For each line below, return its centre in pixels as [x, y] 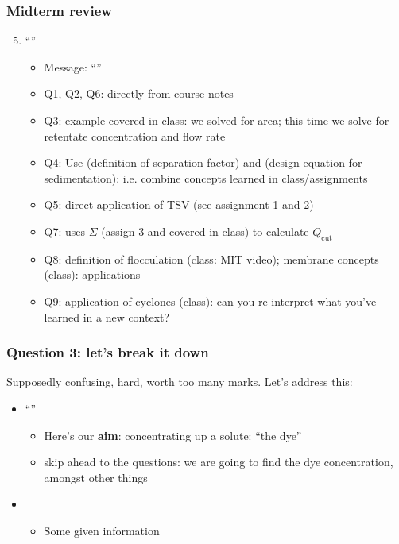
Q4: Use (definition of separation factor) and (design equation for [203, 162]
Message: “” [73, 66]
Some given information [102, 530]
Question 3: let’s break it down [108, 352]
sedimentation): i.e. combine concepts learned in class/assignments [206, 177]
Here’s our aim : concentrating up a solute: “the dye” [173, 435]
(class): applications [92, 274]
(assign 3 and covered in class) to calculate [205, 231]
